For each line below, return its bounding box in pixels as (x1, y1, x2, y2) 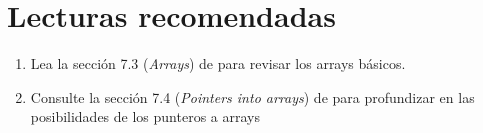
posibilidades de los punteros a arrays (30, 106, 260, 127)
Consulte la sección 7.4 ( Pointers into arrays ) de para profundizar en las (30, 86, 475, 107)
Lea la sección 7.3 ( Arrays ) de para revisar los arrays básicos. (30, 53, 406, 74)
